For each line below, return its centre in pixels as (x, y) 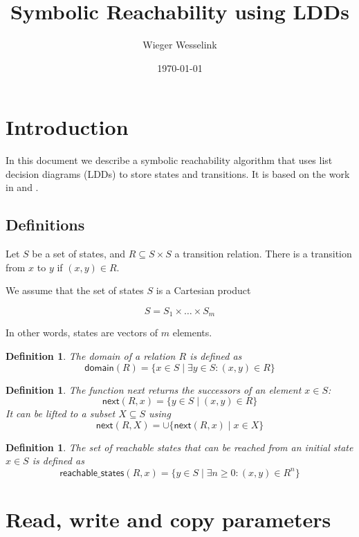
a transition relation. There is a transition (263, 254)
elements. (192, 333)
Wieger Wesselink (180, 45)
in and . (22, 187)
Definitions (45, 225)
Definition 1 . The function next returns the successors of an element (154, 389)
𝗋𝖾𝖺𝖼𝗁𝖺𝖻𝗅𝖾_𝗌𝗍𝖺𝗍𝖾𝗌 (92, 473)
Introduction (67, 127)
